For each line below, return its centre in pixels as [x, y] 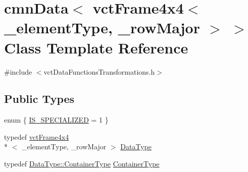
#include [18, 71]
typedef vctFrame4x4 [37, 136]
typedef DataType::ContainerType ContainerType [82, 164]
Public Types [39, 99]
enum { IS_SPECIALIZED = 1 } [56, 120]
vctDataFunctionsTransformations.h [99, 71]
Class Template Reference [96, 47]
